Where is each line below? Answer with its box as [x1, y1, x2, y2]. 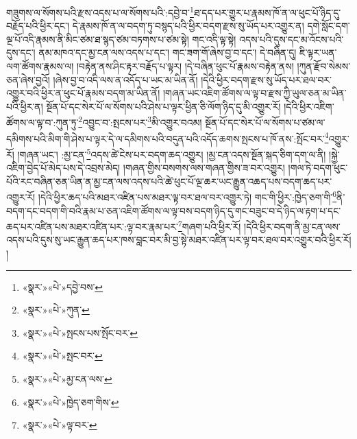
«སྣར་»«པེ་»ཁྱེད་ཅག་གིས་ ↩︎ [22, 394, 119, 409]
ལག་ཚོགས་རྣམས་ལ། [6, 59, 74, 73]
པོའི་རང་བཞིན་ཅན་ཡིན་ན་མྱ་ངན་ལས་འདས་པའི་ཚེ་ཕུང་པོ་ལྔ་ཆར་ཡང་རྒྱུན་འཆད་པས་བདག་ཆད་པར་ [6, 174, 332, 188]
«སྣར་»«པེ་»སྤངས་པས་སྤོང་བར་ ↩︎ [22, 325, 138, 340]
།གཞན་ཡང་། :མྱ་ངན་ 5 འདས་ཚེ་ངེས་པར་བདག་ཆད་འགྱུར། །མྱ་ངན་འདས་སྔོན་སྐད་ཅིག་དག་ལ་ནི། [17, 145, 326, 161]
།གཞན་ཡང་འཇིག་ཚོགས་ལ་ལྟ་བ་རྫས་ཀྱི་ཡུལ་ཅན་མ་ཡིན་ [162, 86, 347, 100]
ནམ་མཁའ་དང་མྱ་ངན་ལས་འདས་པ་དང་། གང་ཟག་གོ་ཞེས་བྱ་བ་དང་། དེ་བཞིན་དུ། [38, 45, 297, 60]
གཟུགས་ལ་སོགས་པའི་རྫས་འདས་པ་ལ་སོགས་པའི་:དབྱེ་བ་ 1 [6, 3, 194, 19]
